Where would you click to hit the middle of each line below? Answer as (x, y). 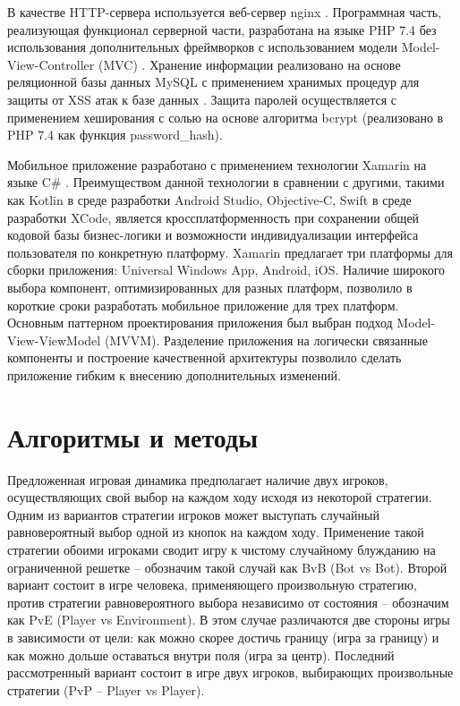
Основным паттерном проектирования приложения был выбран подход (200, 323)
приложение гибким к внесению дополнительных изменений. (174, 374)
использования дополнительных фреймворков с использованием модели (203, 47)
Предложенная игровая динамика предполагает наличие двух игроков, (198, 479)
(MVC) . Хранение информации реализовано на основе (249, 64)
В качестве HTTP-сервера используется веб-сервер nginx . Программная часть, (225, 12)
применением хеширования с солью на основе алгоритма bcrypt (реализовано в (226, 117)
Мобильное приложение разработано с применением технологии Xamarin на (217, 164)
